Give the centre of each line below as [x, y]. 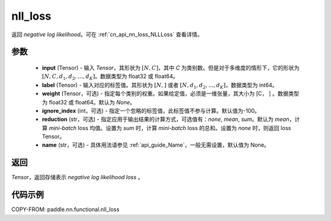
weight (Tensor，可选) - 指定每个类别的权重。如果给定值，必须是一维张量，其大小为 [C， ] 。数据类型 [171, 94]
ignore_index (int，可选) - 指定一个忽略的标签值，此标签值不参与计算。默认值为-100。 [151, 110]
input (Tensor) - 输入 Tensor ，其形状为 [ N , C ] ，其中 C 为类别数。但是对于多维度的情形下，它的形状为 [171, 68]
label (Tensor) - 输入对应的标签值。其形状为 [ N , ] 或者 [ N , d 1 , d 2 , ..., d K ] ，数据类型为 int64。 [160, 86]
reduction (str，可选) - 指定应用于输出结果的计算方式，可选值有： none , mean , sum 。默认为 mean [165, 119]
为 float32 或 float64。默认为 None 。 [89, 102]
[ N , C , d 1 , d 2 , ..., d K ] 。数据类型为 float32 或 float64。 [110, 77]
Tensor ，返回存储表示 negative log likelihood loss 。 [77, 177]
